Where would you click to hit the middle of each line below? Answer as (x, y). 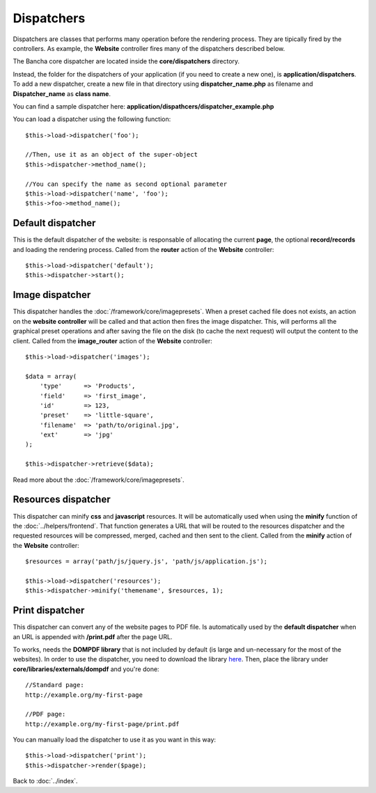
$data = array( (51, 376)
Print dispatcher (49, 610)
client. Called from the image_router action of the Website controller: (112, 340)
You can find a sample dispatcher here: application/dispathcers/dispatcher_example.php (143, 106)
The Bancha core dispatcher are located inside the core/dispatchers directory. (126, 61)
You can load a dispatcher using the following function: (92, 119)
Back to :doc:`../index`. (45, 781)
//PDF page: (46, 714)
